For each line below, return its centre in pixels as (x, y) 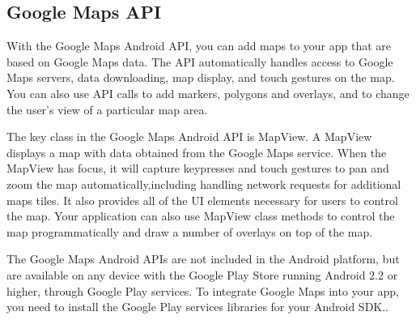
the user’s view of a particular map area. (107, 109)
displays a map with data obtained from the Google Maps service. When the (197, 152)
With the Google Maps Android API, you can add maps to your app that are (199, 46)
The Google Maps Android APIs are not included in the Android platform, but (203, 259)
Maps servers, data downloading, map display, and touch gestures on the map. (201, 77)
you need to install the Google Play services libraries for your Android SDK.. (198, 307)
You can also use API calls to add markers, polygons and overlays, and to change (208, 93)
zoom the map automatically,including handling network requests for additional (204, 183)
